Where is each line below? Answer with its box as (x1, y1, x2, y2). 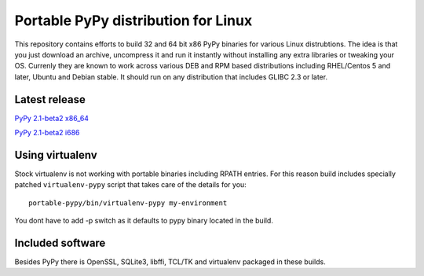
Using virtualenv (14, 148, 97, 161)
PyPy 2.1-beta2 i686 (14, 128, 80, 138)
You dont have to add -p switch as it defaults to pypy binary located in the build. (14, 216, 274, 226)
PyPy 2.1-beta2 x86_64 (14, 113, 90, 123)
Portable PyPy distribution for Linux (14, 12, 253, 29)
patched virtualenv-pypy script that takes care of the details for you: (14, 180, 247, 190)
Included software (14, 236, 106, 249)
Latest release (14, 93, 86, 106)
